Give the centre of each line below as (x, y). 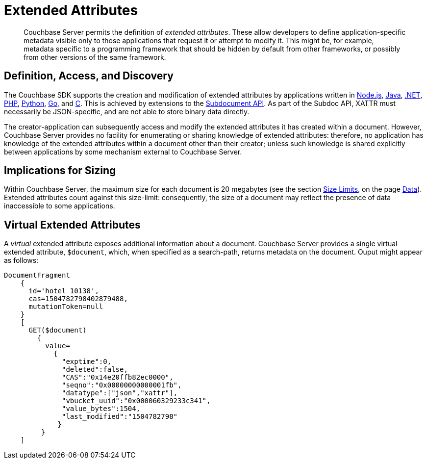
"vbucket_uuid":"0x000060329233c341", (136, 401)
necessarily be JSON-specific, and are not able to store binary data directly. (127, 111)
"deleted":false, (95, 370)
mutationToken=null (66, 307)
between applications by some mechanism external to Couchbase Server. (123, 152)
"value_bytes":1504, (101, 409)
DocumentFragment (37, 275)
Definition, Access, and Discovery (89, 76)
